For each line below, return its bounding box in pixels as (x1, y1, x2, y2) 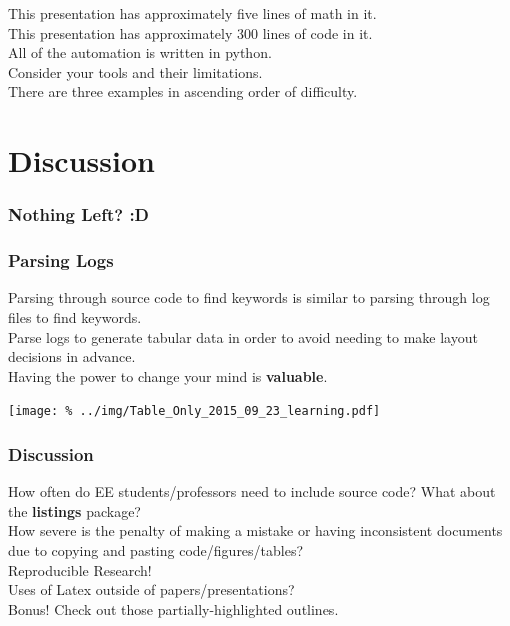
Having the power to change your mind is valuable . (8, 365, 328, 386)
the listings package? (8, 500, 141, 521)
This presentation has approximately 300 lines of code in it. (8, 22, 373, 43)
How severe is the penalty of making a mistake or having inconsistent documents (8, 520, 503, 541)
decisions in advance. (8, 346, 136, 367)
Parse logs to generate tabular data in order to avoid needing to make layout (8, 326, 478, 347)
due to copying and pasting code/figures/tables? (8, 540, 304, 561)
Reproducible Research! (8, 559, 152, 580)
